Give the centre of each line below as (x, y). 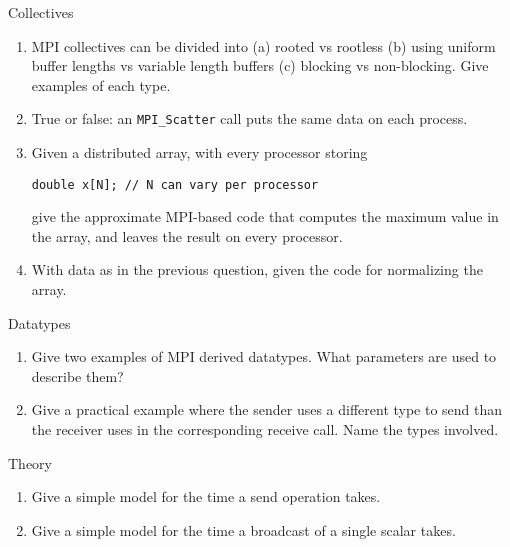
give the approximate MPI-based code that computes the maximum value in (265, 216)
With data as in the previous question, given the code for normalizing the (257, 269)
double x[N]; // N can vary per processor (175, 184)
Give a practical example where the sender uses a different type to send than (267, 409)
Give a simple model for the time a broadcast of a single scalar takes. (243, 529)
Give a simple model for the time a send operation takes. (206, 496)
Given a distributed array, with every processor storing (199, 152)
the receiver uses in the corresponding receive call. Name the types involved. (265, 429)
